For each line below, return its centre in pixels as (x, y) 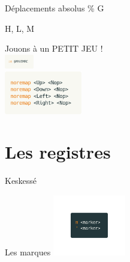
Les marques (28, 251)
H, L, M (20, 28)
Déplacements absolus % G (55, 8)
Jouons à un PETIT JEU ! (54, 48)
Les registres (58, 152)
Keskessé (21, 181)
